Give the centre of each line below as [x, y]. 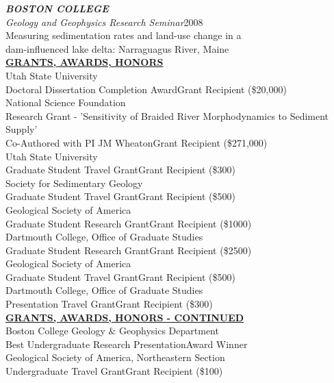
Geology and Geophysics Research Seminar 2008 [104, 22]
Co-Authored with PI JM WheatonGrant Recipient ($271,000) [137, 142]
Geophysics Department [169, 331]
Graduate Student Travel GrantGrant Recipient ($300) [120, 170]
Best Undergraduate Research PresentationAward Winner [127, 344]
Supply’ [22, 129]
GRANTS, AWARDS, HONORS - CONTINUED [125, 317]
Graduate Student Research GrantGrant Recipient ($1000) [129, 223]
